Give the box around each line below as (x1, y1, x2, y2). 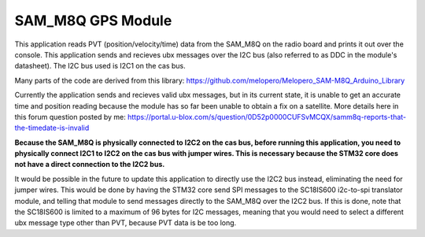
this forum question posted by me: (14, 112, 126, 121)
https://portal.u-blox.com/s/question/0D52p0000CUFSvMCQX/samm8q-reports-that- (127, 112, 407, 121)
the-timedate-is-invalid (14, 123, 90, 133)
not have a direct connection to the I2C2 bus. (14, 160, 165, 169)
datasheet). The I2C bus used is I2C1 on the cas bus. (14, 61, 187, 71)
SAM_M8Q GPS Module (14, 12, 172, 29)
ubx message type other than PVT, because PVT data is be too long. (14, 218, 237, 228)
